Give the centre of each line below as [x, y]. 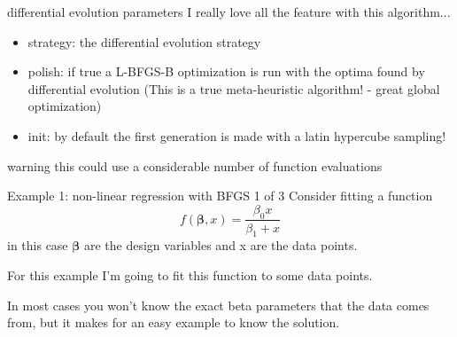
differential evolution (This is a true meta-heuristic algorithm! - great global [234, 88]
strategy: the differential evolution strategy [144, 41]
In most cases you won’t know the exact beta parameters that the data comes [218, 305]
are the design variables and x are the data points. [221, 245]
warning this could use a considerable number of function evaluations [195, 165]
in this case [38, 245]
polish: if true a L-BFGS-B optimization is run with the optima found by [226, 71]
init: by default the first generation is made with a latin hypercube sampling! [237, 135]
